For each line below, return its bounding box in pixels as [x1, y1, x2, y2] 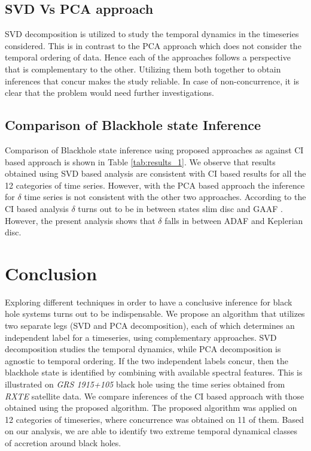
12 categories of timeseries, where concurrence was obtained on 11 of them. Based [5, 413, 304, 425]
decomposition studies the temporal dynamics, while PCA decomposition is [5, 343, 281, 355]
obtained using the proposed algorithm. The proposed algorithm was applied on [5, 401, 297, 414]
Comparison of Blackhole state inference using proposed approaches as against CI [5, 143, 304, 156]
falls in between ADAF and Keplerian [164, 214, 303, 226]
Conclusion [5, 261, 97, 285]
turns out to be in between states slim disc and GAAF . [78, 202, 283, 214]
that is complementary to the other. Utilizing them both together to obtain [5, 62, 281, 75]
